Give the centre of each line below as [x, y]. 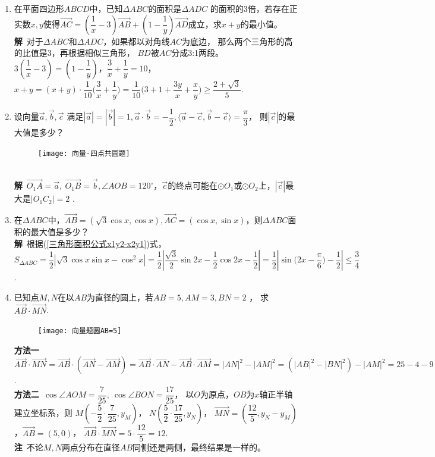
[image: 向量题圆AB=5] [80, 331]
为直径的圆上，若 [120, 297]
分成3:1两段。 [198, 53]
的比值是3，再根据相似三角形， [74, 53]
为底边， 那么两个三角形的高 [237, 41]
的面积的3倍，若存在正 [254, 8]
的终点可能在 [193, 185]
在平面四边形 [39, 8]
